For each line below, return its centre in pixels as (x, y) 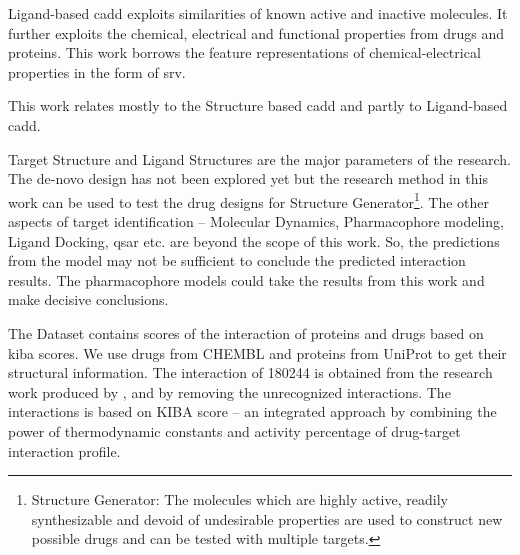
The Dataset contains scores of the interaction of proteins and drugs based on (246, 332)
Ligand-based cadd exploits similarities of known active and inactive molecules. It (258, 13)
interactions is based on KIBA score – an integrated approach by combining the (252, 411)
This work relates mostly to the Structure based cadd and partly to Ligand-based (258, 105)
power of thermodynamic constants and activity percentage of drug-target (234, 430)
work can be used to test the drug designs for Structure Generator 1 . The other (249, 200)
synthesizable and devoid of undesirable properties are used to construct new (267, 518)
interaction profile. (64, 450)
